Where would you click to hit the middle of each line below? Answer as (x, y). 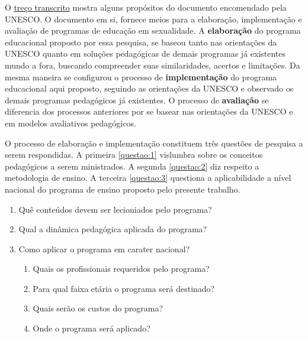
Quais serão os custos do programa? (98, 308)
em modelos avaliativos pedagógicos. (70, 123)
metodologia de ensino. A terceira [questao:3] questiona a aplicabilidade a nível (148, 178)
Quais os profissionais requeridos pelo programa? (121, 269)
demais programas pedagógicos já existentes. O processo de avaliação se (137, 100)
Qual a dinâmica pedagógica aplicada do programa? (113, 229)
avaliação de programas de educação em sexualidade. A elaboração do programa (153, 30)
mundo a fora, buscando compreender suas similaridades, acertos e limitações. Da (153, 65)
